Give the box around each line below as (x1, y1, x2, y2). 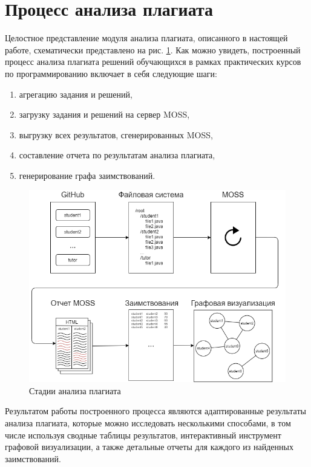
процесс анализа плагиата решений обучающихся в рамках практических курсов (5, 55, 301, 68)
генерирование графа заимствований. (19, 169, 155, 181)
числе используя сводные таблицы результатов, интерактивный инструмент (5, 428, 281, 441)
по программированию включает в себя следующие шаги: (5, 67, 217, 79)
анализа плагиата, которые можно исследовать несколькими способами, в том (5, 417, 291, 429)
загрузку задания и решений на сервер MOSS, (19, 108, 190, 121)
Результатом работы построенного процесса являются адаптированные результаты (5, 405, 306, 417)
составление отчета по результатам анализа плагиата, (19, 149, 215, 161)
